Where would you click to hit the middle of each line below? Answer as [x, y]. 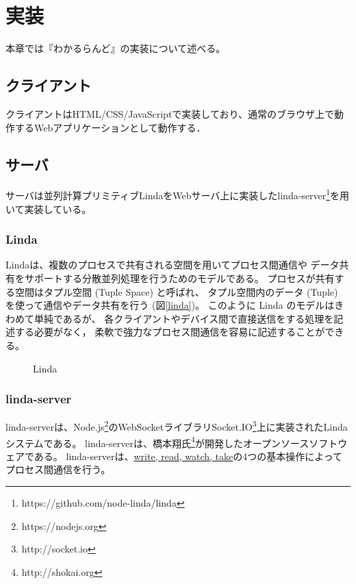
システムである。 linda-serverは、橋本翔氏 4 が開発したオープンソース [157, 442]
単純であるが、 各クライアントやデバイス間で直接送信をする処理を [184, 318]
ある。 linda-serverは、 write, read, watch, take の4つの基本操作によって [188, 456]
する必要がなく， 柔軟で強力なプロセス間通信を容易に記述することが [170, 332]
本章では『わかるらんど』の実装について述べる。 [116, 48]
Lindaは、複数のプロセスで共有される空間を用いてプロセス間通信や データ [173, 265]
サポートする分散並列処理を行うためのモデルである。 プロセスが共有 [179, 278]
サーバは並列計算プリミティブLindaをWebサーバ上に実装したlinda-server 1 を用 [178, 194]
